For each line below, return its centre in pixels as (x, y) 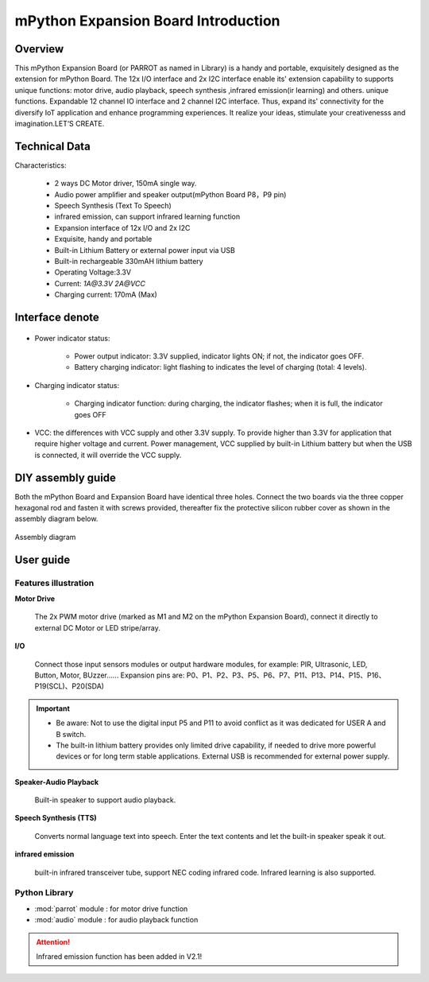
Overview (39, 49)
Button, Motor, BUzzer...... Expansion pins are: (110, 675)
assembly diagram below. (56, 519)
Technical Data (52, 146)
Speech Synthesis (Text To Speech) (113, 206)
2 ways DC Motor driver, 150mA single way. (126, 184)
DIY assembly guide (66, 477)
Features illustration (54, 583)
